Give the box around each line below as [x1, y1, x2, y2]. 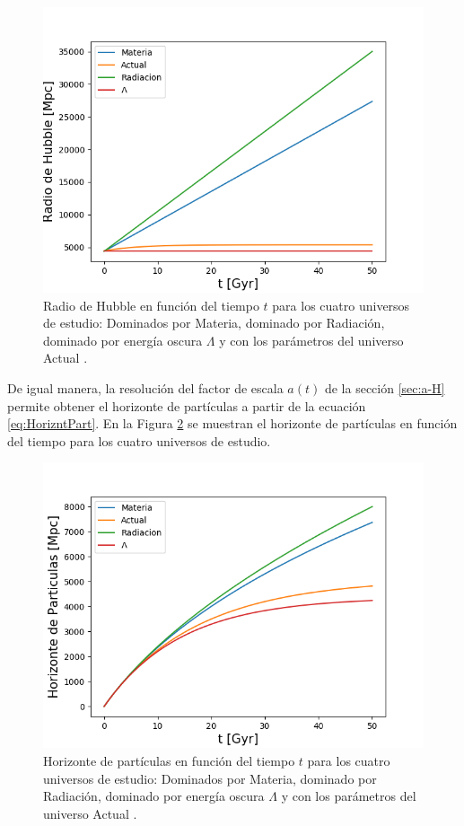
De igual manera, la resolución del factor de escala [7, 378, 284, 397]
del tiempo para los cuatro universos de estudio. [7, 431, 271, 450]
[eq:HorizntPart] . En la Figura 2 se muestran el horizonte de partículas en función [7, 414, 458, 433]
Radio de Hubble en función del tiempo [43, 295, 259, 314]
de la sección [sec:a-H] [324, 378, 445, 397]
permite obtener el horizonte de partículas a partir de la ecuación [7, 396, 366, 415]
